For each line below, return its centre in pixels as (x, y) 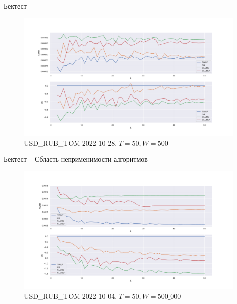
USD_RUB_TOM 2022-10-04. (70, 295)
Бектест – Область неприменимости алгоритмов (76, 159)
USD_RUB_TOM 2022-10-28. (70, 142)
